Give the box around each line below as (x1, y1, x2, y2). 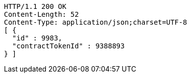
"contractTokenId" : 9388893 (12, 42, 125, 50)
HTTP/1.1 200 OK (4, 2, 67, 10)
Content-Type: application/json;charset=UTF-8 (4, 18, 187, 26)
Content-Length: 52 (4, 10, 79, 18)
